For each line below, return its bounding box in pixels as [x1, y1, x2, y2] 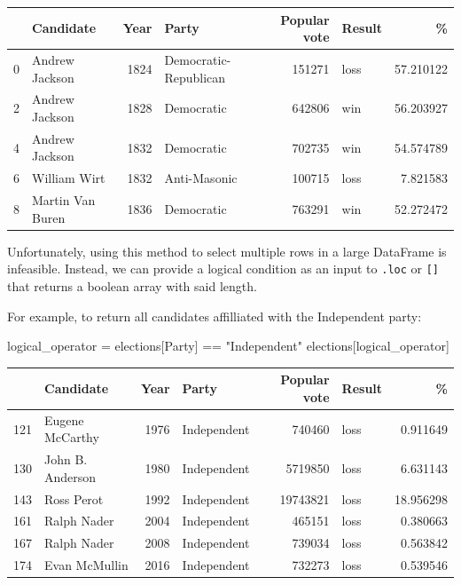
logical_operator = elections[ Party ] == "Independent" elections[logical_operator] [7, 336, 449, 355]
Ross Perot [44, 489, 104, 508]
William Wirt [32, 169, 105, 187]
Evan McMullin [44, 556, 129, 574]
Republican [164, 67, 226, 86]
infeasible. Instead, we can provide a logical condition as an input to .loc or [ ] [7, 259, 440, 278]
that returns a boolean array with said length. [7, 277, 257, 296]
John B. [44, 450, 88, 469]
